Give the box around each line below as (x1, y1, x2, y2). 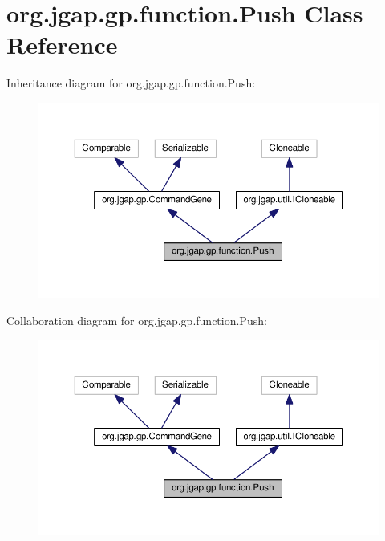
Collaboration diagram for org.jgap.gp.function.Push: (6, 311, 267, 328)
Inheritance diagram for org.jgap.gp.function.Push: (6, 75, 256, 92)
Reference (6, 28, 118, 61)
